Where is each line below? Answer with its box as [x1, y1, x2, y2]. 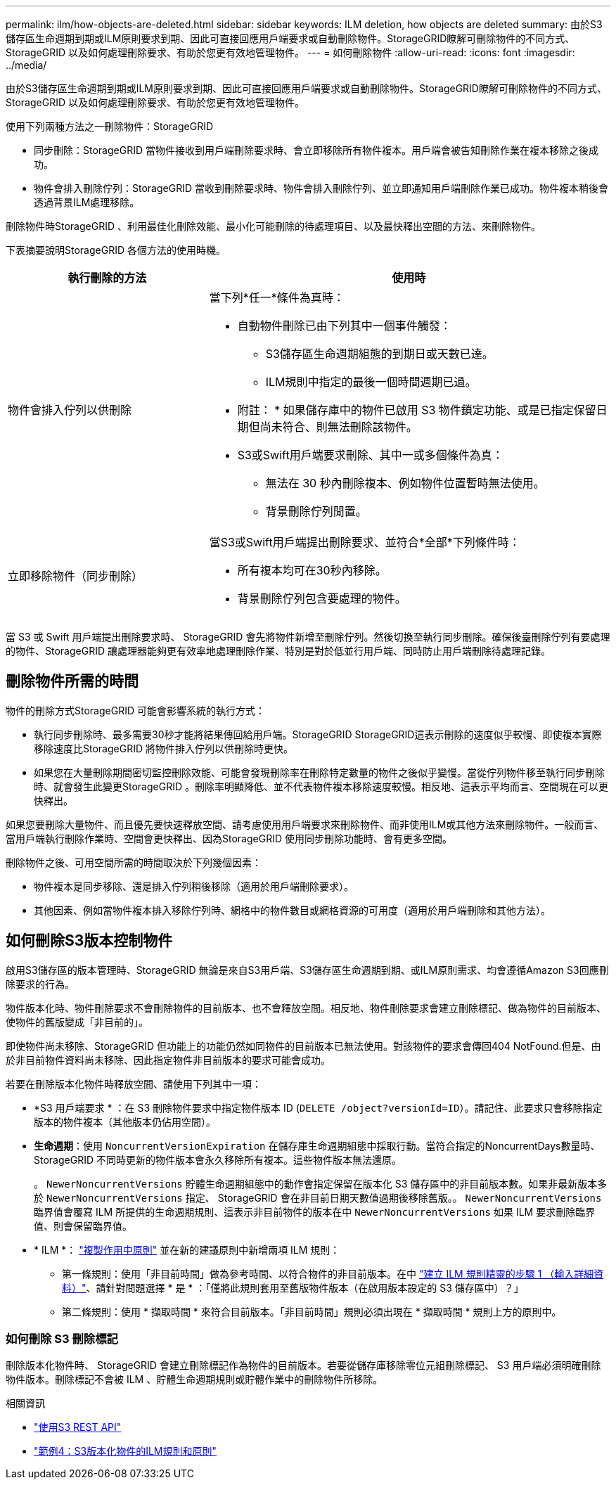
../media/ [6, 59, 47, 71]
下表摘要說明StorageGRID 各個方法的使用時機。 [6, 244, 226, 256]
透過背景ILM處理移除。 [34, 196, 140, 208]
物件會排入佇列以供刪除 [8, 403, 132, 417]
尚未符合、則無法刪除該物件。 [259, 420, 418, 434]
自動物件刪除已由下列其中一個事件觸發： [237, 319, 451, 333]
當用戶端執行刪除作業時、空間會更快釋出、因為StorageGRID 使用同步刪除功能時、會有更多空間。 [6, 832, 452, 844]
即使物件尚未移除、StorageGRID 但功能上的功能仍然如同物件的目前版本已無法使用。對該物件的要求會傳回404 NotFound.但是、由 [6, 1039, 601, 1052]
